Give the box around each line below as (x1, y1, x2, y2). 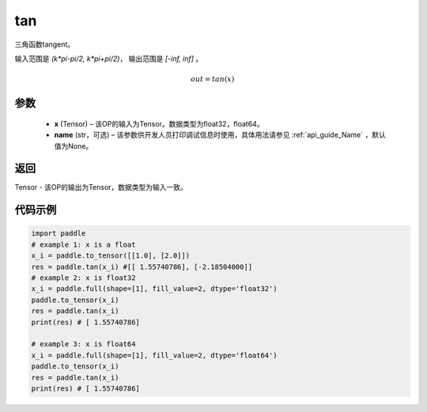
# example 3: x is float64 (31, 340, 136, 349)
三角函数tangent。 (14, 40, 75, 49)
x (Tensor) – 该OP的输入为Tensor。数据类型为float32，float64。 (54, 119, 264, 128)
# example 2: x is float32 (31, 273, 136, 282)
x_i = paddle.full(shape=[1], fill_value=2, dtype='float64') (31, 350, 278, 360)
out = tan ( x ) (191, 75, 235, 84)
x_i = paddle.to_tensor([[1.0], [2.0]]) (31, 251, 190, 260)
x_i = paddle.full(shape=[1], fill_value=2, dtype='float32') (31, 285, 278, 293)
